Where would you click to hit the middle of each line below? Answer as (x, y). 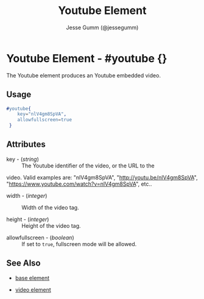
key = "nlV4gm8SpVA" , (42, 114)
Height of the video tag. (51, 225)
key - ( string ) (23, 159)
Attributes (26, 145)
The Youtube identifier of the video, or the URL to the (88, 166)
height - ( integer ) (28, 219)
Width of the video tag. (50, 207)
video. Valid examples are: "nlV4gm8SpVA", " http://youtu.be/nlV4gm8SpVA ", (102, 177)
